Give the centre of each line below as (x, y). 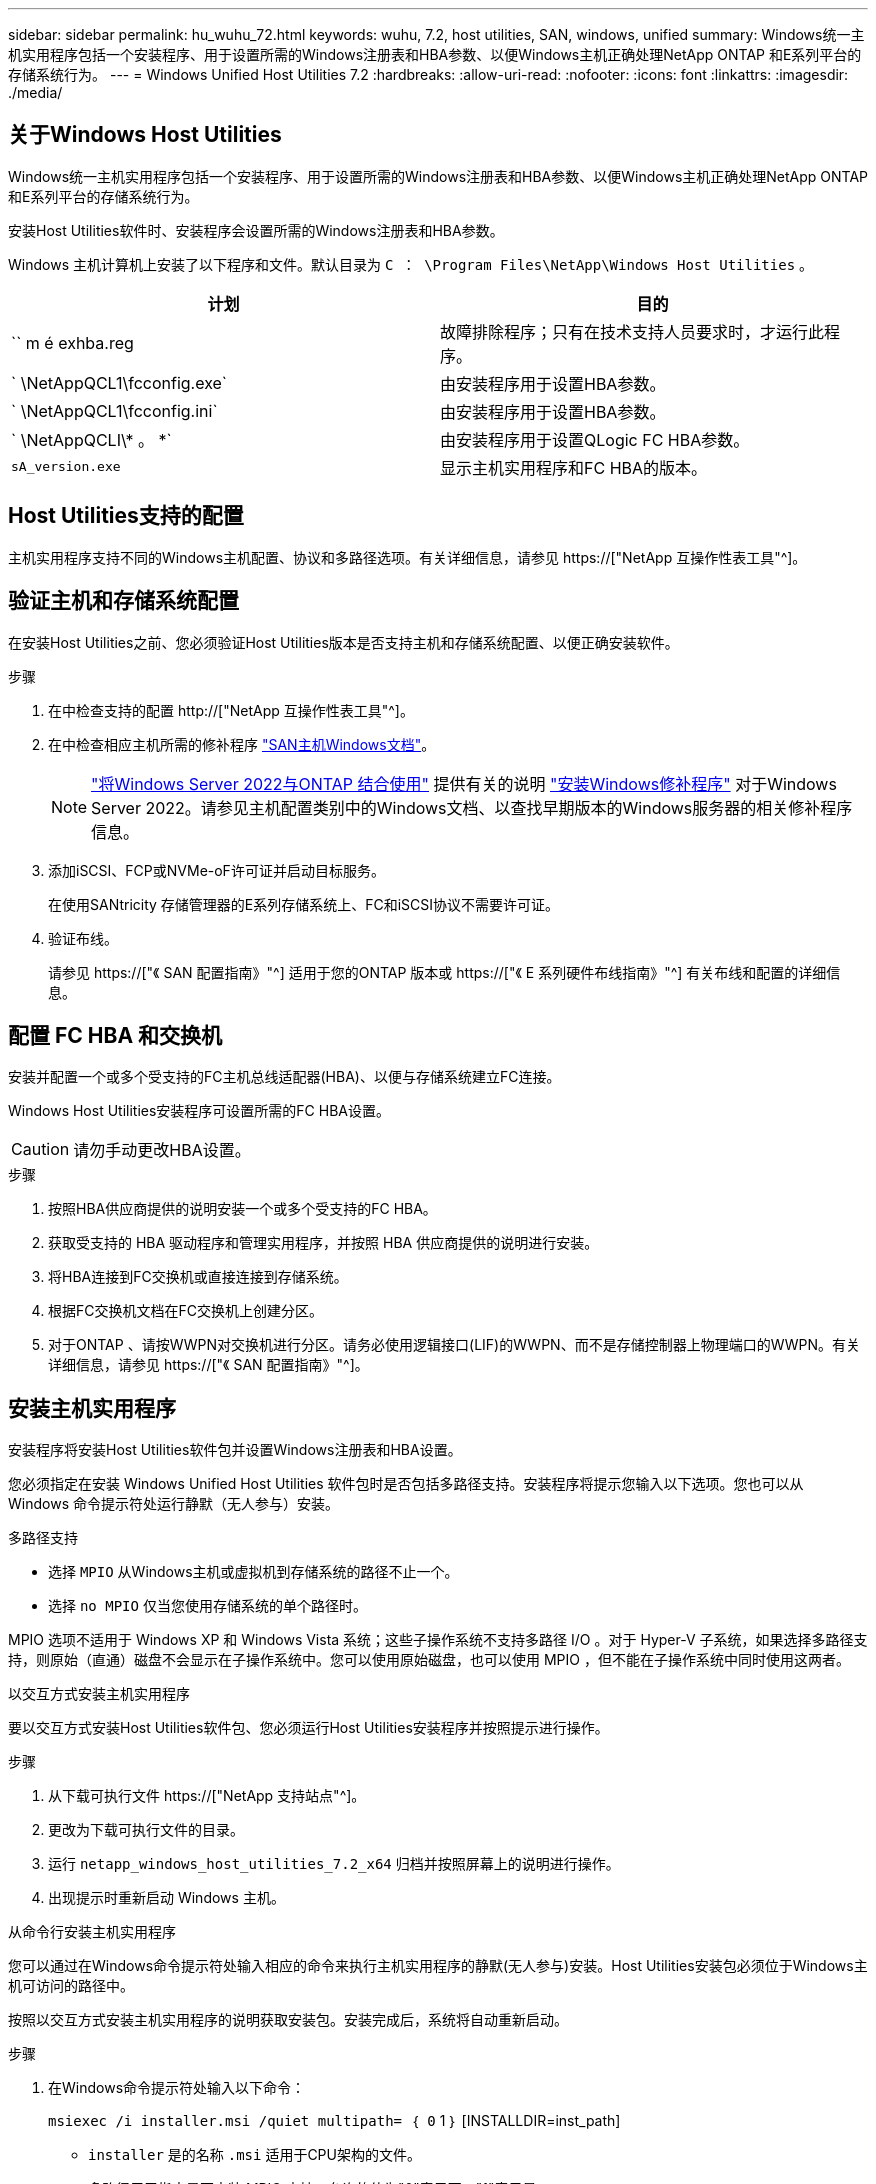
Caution (40, 1149)
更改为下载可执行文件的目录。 (146, 1830)
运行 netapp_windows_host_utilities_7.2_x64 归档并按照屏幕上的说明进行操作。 (334, 1864)
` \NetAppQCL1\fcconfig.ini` (114, 410)
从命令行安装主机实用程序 (92, 1932)
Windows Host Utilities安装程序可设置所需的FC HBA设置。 (199, 1111)
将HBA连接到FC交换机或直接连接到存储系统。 (198, 1277)
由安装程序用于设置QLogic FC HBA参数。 (595, 439)
